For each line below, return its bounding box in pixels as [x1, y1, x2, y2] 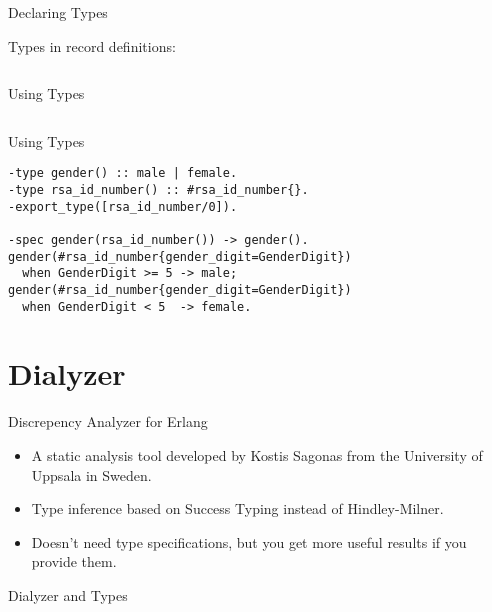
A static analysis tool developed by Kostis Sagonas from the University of [31, 445, 483, 465]
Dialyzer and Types [8, 584, 128, 605]
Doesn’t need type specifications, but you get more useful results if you [31, 531, 467, 552]
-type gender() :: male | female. [8, 166, 238, 181]
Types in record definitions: [8, 35, 176, 56]
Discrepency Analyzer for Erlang [8, 411, 208, 432]
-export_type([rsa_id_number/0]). [8, 199, 238, 214]
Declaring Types [8, 2, 108, 22]
